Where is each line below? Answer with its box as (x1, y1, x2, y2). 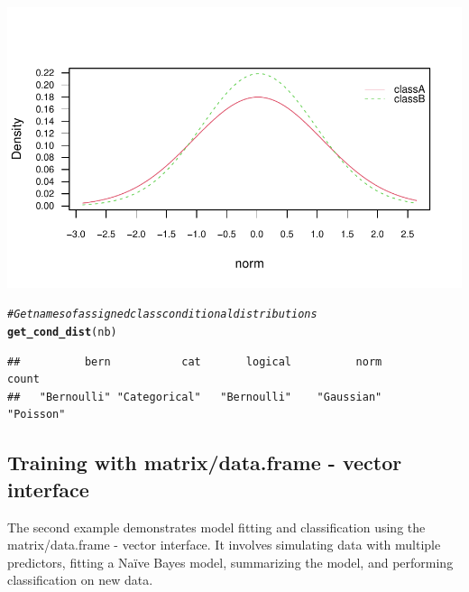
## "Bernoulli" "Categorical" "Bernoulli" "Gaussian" (7, 390, 382, 403)
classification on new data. (7, 570, 153, 589)
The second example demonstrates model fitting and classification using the (7, 517, 426, 536)
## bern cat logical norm (7, 355, 382, 368)
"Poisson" (7, 408, 66, 421)
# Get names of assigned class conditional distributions (7, 308, 317, 321)
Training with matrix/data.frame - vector (7, 449, 402, 476)
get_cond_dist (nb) (7, 326, 117, 339)
